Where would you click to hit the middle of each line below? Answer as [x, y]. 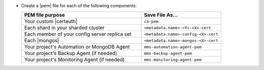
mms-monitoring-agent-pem [173, 60]
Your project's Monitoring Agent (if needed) [74, 60]
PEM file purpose [45, 15]
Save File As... [161, 15]
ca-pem [151, 21]
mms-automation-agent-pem [173, 47]
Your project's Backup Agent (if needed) [71, 53]
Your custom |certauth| [51, 21]
